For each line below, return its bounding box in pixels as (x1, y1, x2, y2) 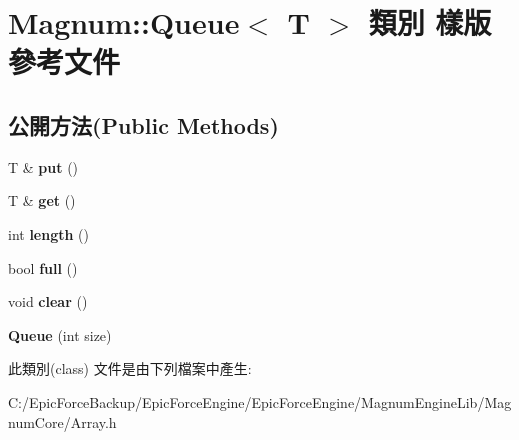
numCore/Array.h (8, 411, 117, 432)
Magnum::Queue (8, 2, 240, 43)
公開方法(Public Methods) (8, 109, 279, 140)
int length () (8, 223, 90, 244)
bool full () (8, 257, 78, 278)
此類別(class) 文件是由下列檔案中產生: (8, 358, 252, 379)
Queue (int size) (8, 324, 112, 345)
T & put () (8, 156, 79, 177)
